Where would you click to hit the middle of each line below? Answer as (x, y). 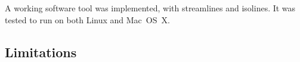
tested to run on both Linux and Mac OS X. (87, 19)
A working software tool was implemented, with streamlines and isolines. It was (150, 8)
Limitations (41, 52)
